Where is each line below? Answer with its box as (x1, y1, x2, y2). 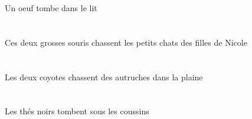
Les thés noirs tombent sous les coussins (5, 105, 149, 117)
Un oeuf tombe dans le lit (5, 2, 97, 13)
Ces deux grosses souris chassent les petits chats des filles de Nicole (5, 36, 247, 48)
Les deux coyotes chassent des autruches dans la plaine (5, 70, 203, 83)
